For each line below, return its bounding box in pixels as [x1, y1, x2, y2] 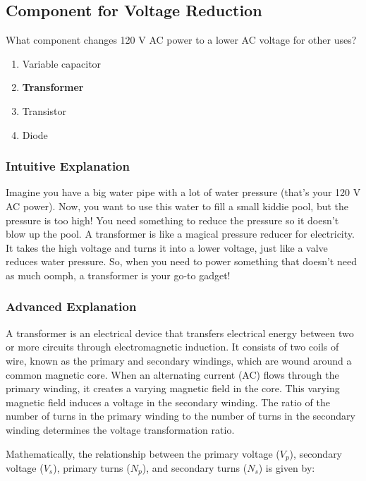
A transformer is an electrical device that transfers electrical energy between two [6, 325, 354, 340]
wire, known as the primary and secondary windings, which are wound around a [6, 353, 352, 367]
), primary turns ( [53, 460, 130, 475]
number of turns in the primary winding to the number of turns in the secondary [6, 408, 356, 423]
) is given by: [258, 460, 315, 475]
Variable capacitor [22, 56, 102, 71]
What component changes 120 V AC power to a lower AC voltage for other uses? [6, 32, 357, 47]
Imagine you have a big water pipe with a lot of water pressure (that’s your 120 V [6, 185, 361, 200]
